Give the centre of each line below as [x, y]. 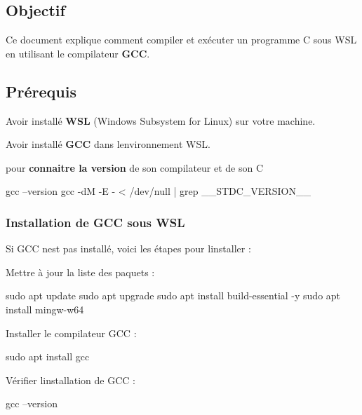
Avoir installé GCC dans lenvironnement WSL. [108, 144]
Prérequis [41, 91]
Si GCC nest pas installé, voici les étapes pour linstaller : [128, 249]
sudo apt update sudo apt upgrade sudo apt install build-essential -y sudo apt [173, 295]
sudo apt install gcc [48, 356]
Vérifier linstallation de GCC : [71, 380]
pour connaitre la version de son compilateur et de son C [135, 167]
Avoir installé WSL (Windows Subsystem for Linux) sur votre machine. [161, 120]
